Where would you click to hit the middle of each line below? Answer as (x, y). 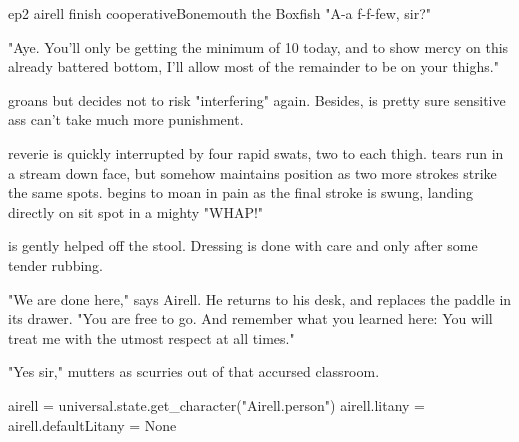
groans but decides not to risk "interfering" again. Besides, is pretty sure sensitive (257, 99)
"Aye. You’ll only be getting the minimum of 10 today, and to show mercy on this (258, 46)
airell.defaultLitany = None (92, 424)
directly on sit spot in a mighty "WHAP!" (136, 211)
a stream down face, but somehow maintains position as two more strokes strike (252, 172)
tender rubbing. (56, 264)
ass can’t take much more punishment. (126, 119)
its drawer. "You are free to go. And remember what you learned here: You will (250, 318)
